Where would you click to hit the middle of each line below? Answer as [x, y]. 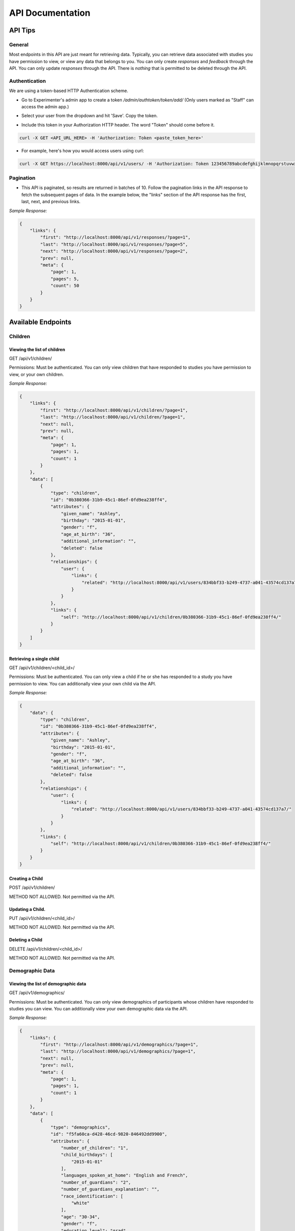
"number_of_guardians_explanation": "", [110, 1189]
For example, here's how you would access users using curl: [83, 151]
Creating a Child [26, 878]
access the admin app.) [45, 107]
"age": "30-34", [80, 1217]
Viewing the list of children [37, 349]
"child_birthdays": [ [87, 1155]
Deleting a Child [26, 940]
